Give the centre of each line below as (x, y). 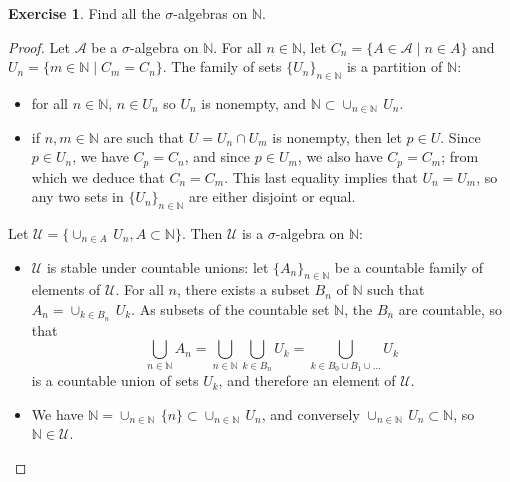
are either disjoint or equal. (272, 196)
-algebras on (210, 13)
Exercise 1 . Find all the (84, 13)
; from (460, 156)
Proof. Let (39, 46)
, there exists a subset (243, 289)
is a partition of (394, 66)
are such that (144, 136)
